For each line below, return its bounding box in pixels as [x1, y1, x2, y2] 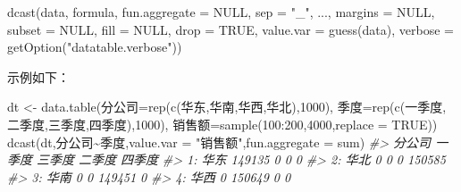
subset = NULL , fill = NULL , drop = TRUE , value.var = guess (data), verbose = [7, 20, 454, 38]
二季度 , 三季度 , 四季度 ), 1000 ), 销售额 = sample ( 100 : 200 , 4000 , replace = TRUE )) [7, 114, 438, 133]
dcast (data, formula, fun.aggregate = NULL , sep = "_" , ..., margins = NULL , [7, 3, 435, 21]
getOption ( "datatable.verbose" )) [7, 38, 182, 56]
